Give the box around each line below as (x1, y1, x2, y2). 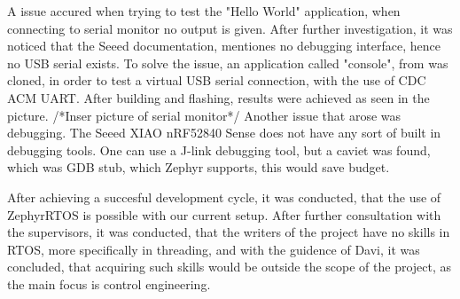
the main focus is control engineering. (7, 274, 211, 293)
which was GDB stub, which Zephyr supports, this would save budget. (7, 158, 390, 177)
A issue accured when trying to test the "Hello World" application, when (7, 2, 401, 20)
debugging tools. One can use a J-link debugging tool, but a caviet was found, (7, 140, 431, 159)
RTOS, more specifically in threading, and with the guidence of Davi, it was (7, 240, 420, 258)
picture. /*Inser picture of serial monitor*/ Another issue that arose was (7, 106, 402, 124)
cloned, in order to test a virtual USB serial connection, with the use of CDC (7, 71, 426, 90)
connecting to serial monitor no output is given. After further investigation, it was (7, 19, 453, 37)
